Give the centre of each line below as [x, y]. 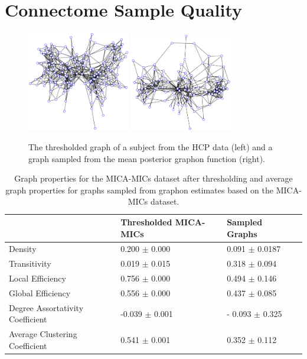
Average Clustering [43, 334]
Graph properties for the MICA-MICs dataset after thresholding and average [153, 178]
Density [23, 249]
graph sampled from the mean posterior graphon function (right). [147, 158]
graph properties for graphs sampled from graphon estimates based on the [139, 190]
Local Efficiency [37, 278]
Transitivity [30, 263]
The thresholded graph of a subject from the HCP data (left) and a [151, 147]
